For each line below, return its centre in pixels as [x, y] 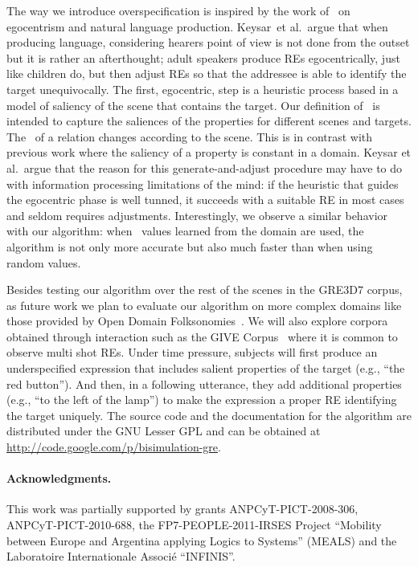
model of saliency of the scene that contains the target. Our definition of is [193, 105]
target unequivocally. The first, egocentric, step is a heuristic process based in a [203, 89]
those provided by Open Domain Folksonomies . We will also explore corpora [197, 321]
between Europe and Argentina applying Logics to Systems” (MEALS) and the [202, 540]
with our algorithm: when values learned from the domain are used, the [185, 231]
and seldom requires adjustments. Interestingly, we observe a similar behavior [197, 215]
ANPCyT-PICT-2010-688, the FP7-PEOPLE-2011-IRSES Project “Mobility [194, 525]
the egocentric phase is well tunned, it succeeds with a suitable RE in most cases [205, 200]
